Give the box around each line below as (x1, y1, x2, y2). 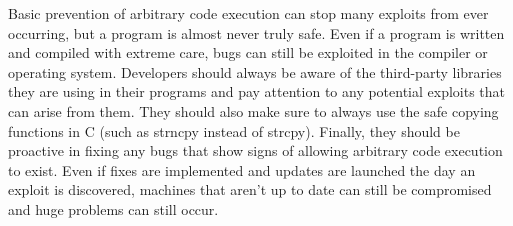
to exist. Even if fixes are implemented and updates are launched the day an (8, 159, 476, 180)
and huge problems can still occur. (8, 198, 219, 219)
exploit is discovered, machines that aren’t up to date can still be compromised (8, 179, 492, 200)
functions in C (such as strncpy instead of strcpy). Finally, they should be (8, 120, 460, 141)
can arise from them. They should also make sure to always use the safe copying (8, 100, 499, 121)
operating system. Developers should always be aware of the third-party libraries (8, 61, 502, 82)
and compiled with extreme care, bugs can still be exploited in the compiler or (8, 42, 488, 63)
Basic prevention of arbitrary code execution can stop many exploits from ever (8, 3, 489, 23)
